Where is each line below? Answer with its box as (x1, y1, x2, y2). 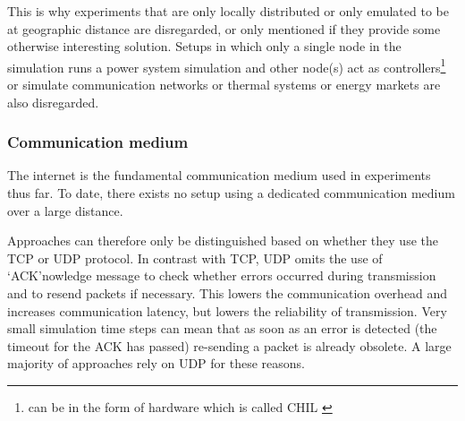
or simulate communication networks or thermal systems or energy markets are (7, 75, 441, 94)
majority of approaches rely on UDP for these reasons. (7, 354, 306, 373)
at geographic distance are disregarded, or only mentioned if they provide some (7, 19, 441, 38)
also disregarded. (7, 92, 99, 111)
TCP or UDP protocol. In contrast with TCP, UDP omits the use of (7, 248, 383, 267)
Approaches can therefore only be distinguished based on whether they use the (7, 231, 438, 250)
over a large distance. (7, 201, 123, 219)
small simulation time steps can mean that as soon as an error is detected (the (7, 319, 437, 338)
